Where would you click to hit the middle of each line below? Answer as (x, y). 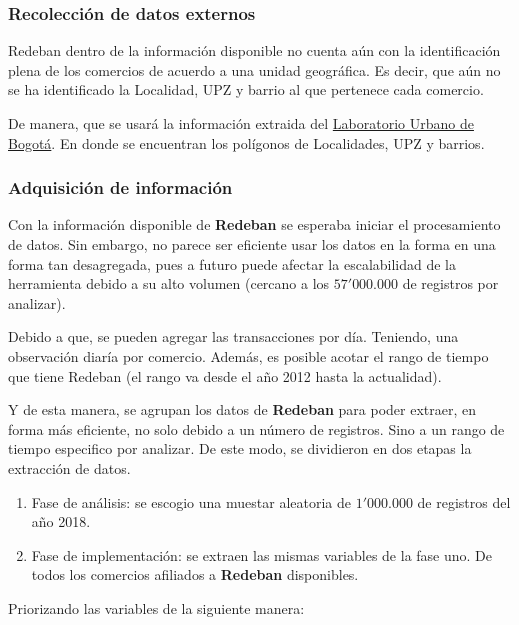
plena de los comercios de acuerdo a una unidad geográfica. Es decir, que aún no (254, 69)
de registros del (464, 501)
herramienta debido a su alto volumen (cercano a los (169, 283)
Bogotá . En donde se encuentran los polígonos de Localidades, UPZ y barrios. (246, 142)
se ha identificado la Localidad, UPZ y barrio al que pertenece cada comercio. (246, 89)
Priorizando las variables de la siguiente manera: (156, 607)
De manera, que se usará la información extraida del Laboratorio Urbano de (241, 123)
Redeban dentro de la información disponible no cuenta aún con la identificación (254, 50)
